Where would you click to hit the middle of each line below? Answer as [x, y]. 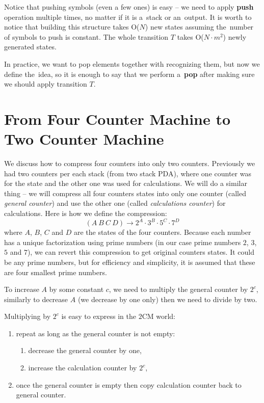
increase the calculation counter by [83, 368]
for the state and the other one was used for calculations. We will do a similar [126, 183]
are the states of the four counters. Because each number [162, 232]
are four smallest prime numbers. [56, 272]
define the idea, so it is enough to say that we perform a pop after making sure [129, 74]
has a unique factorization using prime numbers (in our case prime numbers [123, 242]
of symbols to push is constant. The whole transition [86, 36]
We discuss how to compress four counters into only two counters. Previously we [130, 163]
